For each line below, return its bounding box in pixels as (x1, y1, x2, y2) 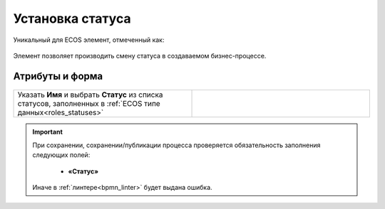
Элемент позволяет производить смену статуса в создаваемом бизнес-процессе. (13, 51, 267, 60)
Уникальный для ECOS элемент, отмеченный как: (13, 36, 165, 44)
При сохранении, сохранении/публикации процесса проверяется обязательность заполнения (32, 141, 321, 149)
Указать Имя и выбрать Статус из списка (17, 90, 163, 100)
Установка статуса (13, 11, 131, 26)
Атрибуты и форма (13, 70, 103, 82)
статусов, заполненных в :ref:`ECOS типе (17, 99, 160, 109)
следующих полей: (32, 151, 91, 159)
